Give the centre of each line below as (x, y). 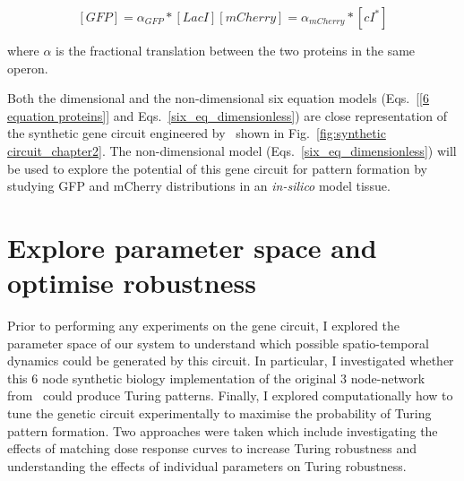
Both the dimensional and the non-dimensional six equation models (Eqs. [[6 (218, 98)
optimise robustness (132, 283)
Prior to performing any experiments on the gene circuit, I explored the (204, 326)
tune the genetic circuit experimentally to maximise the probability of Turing (219, 413)
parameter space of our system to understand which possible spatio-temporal (218, 343)
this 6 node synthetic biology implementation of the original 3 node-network (216, 378)
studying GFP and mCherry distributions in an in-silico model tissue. (199, 186)
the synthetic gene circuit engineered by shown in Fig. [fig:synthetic (197, 133)
